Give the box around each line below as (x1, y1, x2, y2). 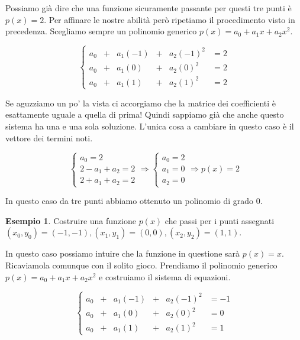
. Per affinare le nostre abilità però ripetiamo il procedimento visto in (44, 13, 295, 25)
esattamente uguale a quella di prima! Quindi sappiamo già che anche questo (5, 108, 284, 121)
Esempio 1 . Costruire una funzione (5, 214, 136, 226)
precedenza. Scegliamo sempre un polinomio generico (5, 25, 197, 37)
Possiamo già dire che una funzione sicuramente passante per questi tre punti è (5, 2, 292, 14)
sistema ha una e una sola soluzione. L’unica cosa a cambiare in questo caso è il (5, 120, 294, 132)
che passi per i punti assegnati (164, 214, 275, 226)
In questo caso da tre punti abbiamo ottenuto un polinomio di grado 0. (5, 195, 263, 207)
